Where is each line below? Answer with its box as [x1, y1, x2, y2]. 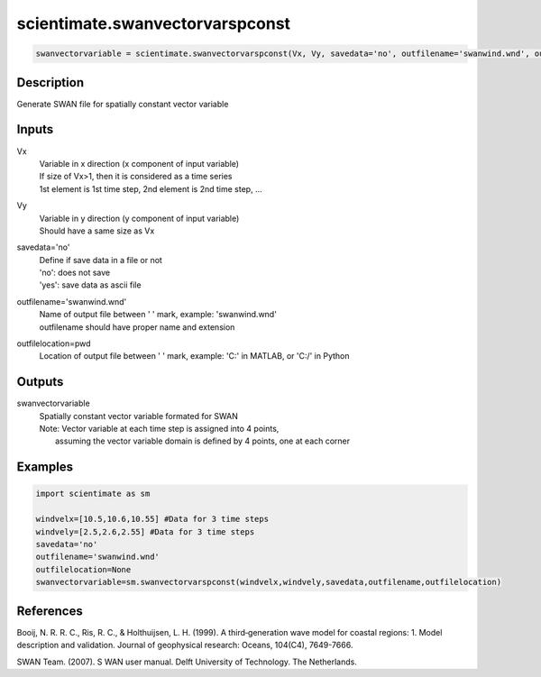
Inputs [16, 122, 54, 137]
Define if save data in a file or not [39, 254, 162, 265]
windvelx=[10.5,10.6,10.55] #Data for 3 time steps [35, 514, 270, 525]
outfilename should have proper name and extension [39, 321, 235, 333]
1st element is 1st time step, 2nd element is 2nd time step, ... [39, 183, 262, 194]
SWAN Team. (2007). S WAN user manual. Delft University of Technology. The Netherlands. [16, 656, 358, 667]
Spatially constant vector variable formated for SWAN [39, 410, 239, 421]
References [16, 603, 83, 618]
